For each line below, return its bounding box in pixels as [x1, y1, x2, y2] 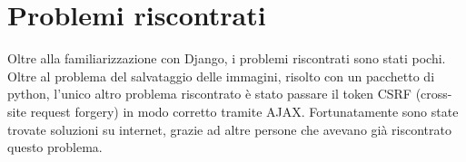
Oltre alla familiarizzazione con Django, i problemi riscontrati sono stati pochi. [7, 49, 446, 68]
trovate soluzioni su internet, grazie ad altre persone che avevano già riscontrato [7, 119, 451, 138]
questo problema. [7, 138, 103, 157]
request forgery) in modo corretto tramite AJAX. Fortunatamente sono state [30, 101, 459, 120]
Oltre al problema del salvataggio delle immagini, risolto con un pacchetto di [7, 66, 435, 85]
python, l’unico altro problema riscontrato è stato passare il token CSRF [7, 84, 412, 103]
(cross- [415, 84, 452, 103]
